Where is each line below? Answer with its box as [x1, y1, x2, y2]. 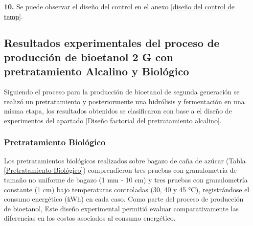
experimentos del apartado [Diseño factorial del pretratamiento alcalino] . [4, 115, 222, 125]
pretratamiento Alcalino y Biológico [4, 64, 189, 79]
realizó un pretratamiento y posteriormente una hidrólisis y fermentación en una [4, 96, 245, 106]
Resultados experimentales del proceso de [4, 35, 220, 50]
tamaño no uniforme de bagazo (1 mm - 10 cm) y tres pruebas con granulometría [4, 174, 248, 184]
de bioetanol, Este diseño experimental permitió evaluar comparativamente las [4, 203, 239, 213]
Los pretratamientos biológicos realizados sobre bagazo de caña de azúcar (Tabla [4, 155, 246, 165]
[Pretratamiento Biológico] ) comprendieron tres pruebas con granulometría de [4, 165, 237, 175]
